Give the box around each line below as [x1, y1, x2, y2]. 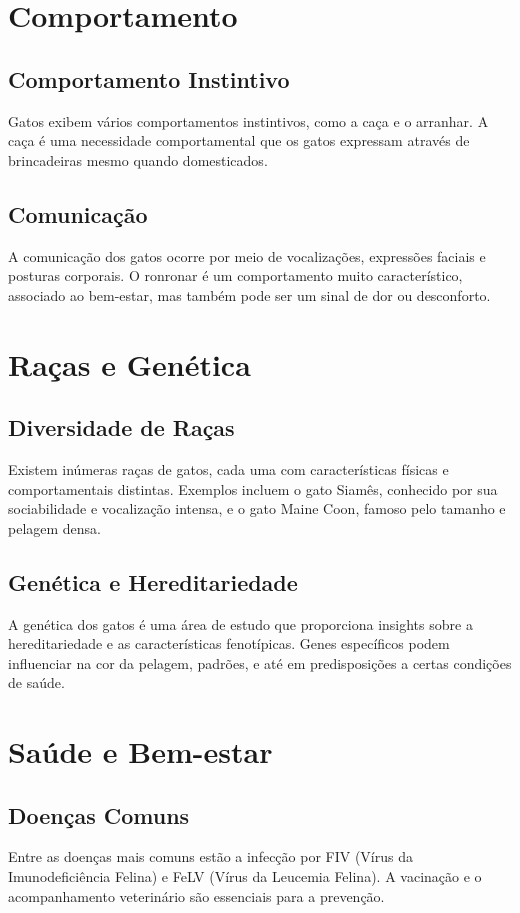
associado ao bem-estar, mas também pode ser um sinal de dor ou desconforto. [8, 284, 491, 305]
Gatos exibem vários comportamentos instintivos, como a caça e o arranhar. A [8, 110, 489, 131]
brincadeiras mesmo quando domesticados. [8, 149, 268, 170]
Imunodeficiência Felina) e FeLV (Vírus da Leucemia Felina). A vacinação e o [8, 866, 482, 887]
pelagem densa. [8, 517, 102, 538]
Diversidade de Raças [8, 412, 235, 443]
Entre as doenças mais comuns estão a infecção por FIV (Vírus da [8, 846, 413, 867]
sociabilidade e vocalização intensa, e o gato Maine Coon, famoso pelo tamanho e [8, 498, 506, 519]
